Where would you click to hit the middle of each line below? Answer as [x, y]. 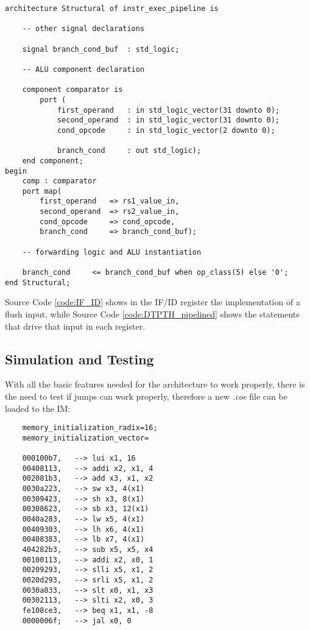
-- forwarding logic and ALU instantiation [112, 252]
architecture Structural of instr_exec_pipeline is [112, 9]
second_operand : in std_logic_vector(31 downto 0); [168, 120]
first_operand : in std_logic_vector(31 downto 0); [168, 110]
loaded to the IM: [38, 408]
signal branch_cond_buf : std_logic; [101, 49]
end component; [53, 161]
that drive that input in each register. [75, 326]
